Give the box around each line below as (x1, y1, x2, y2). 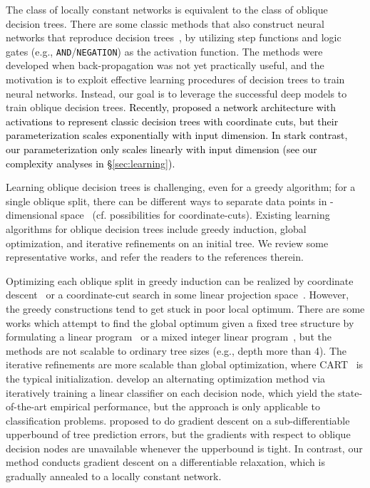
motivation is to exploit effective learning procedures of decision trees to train (6, 72, 345, 87)
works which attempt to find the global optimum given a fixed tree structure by (6, 315, 354, 330)
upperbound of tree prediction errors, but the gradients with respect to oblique (6, 427, 351, 442)
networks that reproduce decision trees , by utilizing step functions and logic (6, 30, 341, 45)
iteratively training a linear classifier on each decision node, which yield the (6, 385, 335, 400)
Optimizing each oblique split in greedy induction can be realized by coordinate (6, 273, 354, 288)
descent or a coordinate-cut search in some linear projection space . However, (6, 287, 349, 302)
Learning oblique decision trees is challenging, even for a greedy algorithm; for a (6, 180, 356, 194)
